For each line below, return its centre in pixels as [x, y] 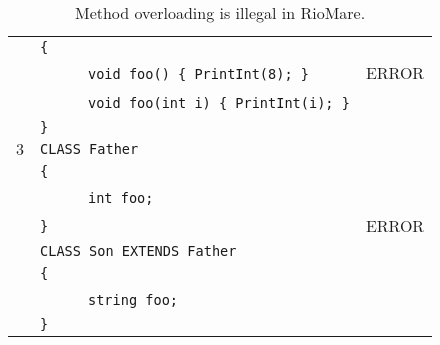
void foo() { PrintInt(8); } [198, 74]
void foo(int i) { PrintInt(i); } [219, 103]
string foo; [133, 300]
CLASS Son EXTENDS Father [138, 251]
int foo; [121, 198]
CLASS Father [89, 149]
